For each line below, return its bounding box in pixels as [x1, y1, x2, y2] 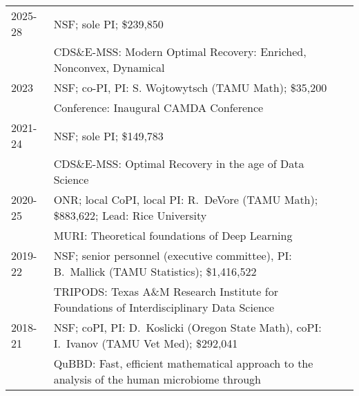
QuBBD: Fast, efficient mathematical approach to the [53, 355, 313, 371]
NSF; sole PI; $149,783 [53, 127, 164, 144]
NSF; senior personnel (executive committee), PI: [53, 247, 292, 263]
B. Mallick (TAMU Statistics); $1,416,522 [53, 263, 257, 279]
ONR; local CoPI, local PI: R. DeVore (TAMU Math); [53, 191, 318, 207]
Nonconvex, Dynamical [53, 59, 165, 75]
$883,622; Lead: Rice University [53, 207, 207, 223]
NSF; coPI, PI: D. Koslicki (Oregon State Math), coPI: [53, 319, 322, 335]
